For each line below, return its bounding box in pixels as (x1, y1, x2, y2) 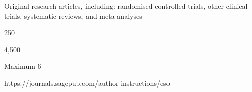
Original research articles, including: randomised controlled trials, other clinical (4, 1, 248, 11)
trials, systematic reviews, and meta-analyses (4, 10, 142, 21)
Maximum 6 (4, 61, 41, 71)
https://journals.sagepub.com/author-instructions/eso (4, 77, 170, 88)
